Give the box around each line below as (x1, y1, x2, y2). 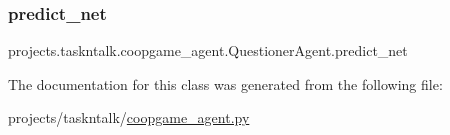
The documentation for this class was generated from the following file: (8, 73, 443, 94)
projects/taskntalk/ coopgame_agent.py (8, 107, 250, 128)
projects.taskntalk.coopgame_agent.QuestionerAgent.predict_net (8, 40, 408, 61)
